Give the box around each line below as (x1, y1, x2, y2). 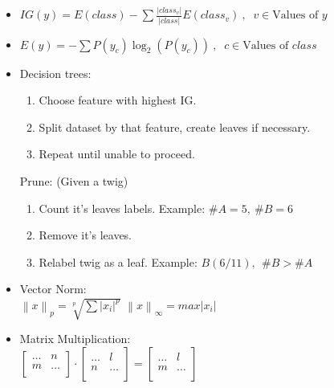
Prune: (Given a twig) (19, 173, 128, 189)
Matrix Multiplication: (19, 330, 131, 347)
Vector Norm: (19, 280, 87, 297)
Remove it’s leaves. (39, 227, 132, 243)
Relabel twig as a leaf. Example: (39, 253, 198, 270)
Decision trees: (19, 64, 92, 81)
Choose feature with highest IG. (39, 92, 197, 108)
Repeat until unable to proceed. (39, 145, 195, 162)
